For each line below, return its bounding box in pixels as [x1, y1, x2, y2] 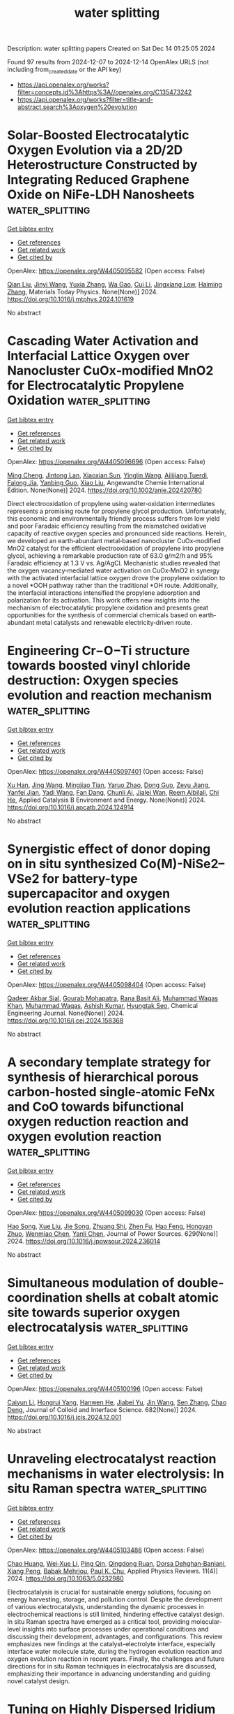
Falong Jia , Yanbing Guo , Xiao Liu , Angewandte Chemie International [7, 478, 205, 487]
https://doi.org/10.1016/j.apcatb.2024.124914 [7, 802, 134, 812]
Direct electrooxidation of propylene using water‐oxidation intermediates [7, 499, 215, 507]
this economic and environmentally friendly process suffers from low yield [7, 514, 221, 522]
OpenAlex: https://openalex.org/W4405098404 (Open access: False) [7, 980, 206, 988]
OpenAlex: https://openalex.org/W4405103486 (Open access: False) [7, 1546, 205, 1554]
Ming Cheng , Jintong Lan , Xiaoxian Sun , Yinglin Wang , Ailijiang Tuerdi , [7, 470, 209, 480]
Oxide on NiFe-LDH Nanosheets [7, 187, 195, 203]
